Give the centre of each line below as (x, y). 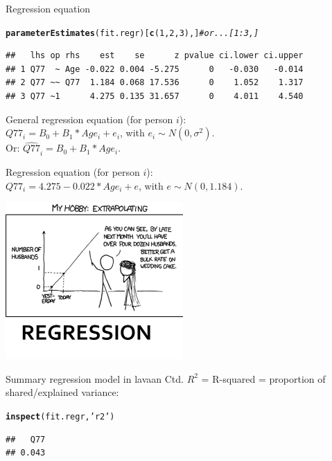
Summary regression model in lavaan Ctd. (95, 378)
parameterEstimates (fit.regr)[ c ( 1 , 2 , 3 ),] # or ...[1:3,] (132, 33)
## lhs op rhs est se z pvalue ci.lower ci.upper (155, 56)
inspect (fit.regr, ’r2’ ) (60, 416)
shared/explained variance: (62, 392)
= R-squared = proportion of (263, 378)
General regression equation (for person (89, 119)
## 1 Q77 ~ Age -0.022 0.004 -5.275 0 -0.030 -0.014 (155, 69)
